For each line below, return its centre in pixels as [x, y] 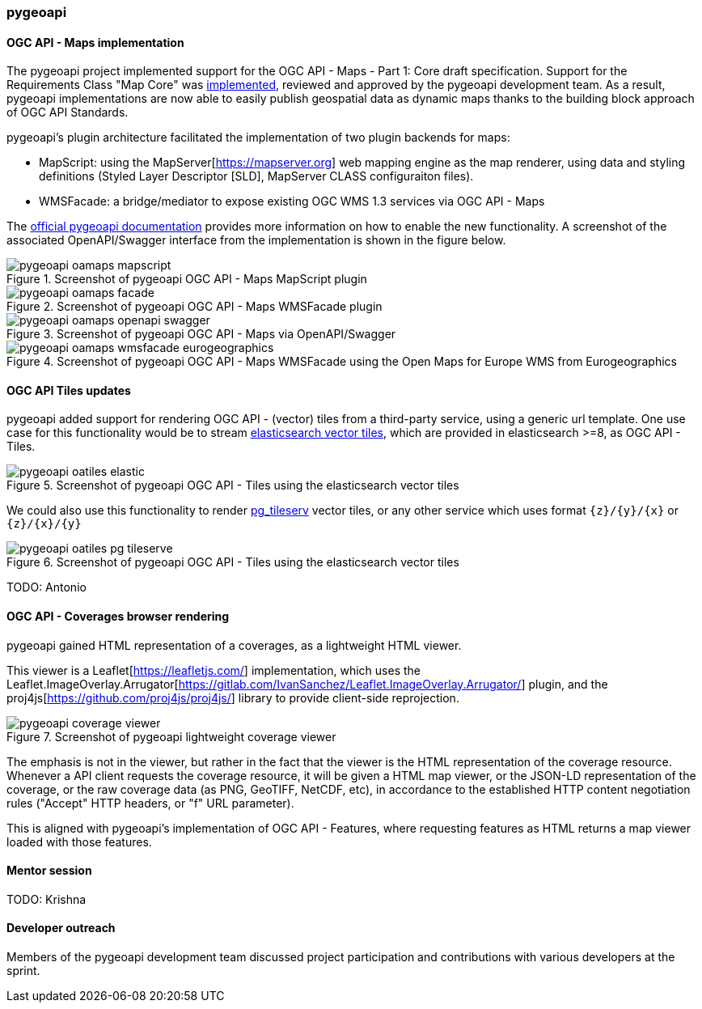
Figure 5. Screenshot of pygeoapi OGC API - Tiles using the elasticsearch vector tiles [233, 485]
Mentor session [49, 871]
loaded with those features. [79, 842]
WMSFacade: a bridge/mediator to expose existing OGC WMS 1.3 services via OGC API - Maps [292, 201]
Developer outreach [61, 928]
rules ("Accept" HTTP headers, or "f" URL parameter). [150, 803]
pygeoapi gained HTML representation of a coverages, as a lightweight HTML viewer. [234, 645]
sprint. [23, 971]
